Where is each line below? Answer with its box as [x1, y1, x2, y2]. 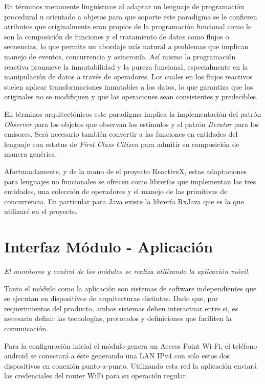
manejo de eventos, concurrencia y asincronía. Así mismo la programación [4, 51, 236, 61]
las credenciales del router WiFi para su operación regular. [4, 370, 188, 381]
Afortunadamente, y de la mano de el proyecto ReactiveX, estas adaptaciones [4, 165, 247, 176]
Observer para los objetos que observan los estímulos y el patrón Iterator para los [4, 118, 259, 129]
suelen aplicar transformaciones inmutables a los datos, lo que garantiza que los [4, 81, 253, 92]
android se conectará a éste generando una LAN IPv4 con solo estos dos [4, 350, 230, 361]
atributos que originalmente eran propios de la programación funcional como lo [4, 21, 252, 32]
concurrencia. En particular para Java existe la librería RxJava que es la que [4, 196, 244, 206]
